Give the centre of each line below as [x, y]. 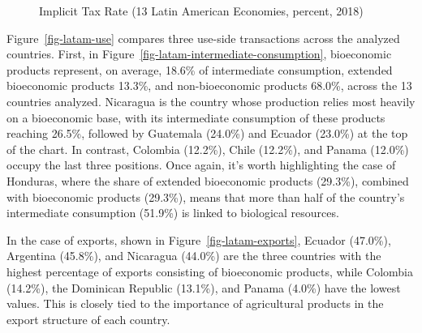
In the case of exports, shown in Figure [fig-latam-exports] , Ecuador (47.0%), [199, 239]
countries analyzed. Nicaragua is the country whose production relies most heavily [211, 101]
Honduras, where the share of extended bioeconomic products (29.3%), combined [208, 180]
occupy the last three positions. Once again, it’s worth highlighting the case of [201, 165]
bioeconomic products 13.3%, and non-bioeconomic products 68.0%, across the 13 [209, 85]
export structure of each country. [88, 319]
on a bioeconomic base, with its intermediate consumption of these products [196, 117]
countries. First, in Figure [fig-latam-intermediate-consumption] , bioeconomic [199, 54]
